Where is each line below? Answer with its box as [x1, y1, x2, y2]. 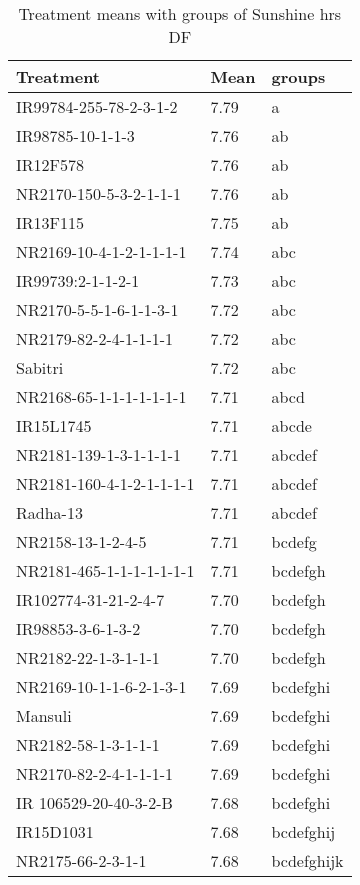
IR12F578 [16, 153, 85, 176]
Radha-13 [16, 501, 83, 524]
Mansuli [16, 704, 72, 727]
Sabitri [16, 356, 64, 379]
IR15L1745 [16, 414, 92, 437]
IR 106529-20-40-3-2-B [16, 791, 173, 814]
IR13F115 [16, 211, 85, 234]
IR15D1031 [16, 820, 94, 843]
